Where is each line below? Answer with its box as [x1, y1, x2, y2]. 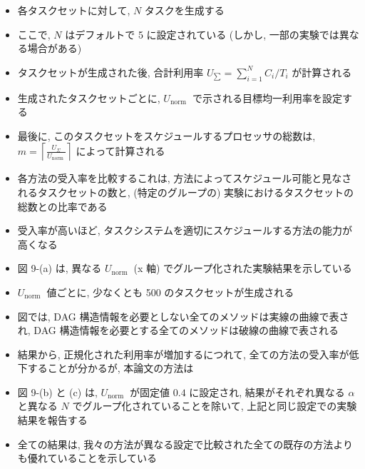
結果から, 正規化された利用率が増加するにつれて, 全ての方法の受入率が [17, 346, 349, 361]
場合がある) [27, 41, 82, 56]
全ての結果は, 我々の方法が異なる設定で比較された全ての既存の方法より [17, 436, 354, 451]
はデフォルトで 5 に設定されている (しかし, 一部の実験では [65, 26, 339, 41]
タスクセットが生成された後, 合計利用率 [17, 64, 204, 79]
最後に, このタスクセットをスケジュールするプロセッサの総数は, [17, 128, 316, 143]
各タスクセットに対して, [17, 3, 130, 17]
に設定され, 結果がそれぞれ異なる [189, 384, 345, 399]
